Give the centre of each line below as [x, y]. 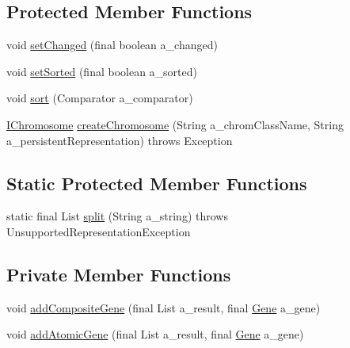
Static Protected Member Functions [157, 183]
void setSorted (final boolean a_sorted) [102, 71]
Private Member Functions [119, 274]
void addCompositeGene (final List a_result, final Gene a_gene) [164, 307]
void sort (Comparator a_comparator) [100, 98]
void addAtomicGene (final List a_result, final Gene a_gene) [155, 334]
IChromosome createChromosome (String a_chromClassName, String [175, 124]
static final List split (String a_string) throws [117, 216]
